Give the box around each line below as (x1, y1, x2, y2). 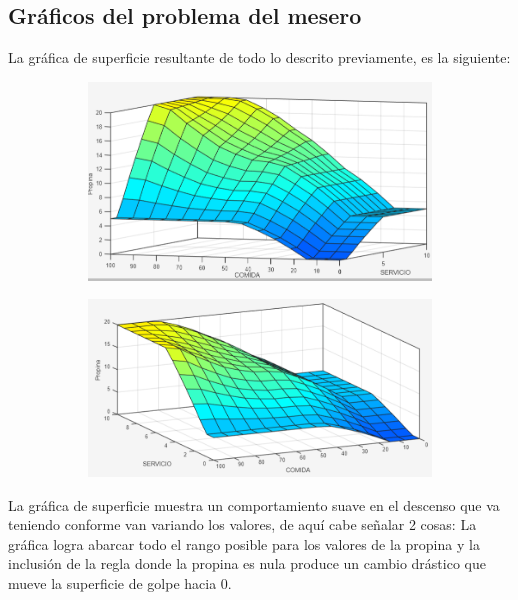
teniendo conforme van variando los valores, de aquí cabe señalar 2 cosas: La (8, 514, 477, 535)
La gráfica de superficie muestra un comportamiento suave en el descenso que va (8, 494, 500, 515)
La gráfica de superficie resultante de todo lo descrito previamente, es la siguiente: (8, 47, 511, 68)
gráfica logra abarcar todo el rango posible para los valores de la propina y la (8, 533, 480, 554)
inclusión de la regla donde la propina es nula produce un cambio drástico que (8, 553, 486, 574)
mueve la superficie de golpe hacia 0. (8, 573, 232, 594)
